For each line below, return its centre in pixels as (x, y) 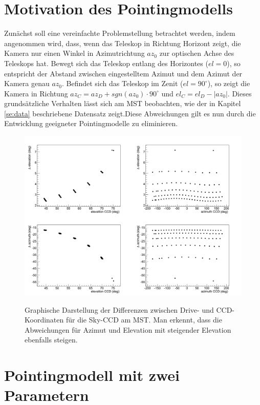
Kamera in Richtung (36, 93)
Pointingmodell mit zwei (92, 375)
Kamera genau (27, 83)
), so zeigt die (229, 83)
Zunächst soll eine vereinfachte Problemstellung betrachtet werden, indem (120, 33)
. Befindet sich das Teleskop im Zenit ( (122, 83)
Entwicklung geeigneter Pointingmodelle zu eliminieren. (91, 123)
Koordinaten (44, 320)
